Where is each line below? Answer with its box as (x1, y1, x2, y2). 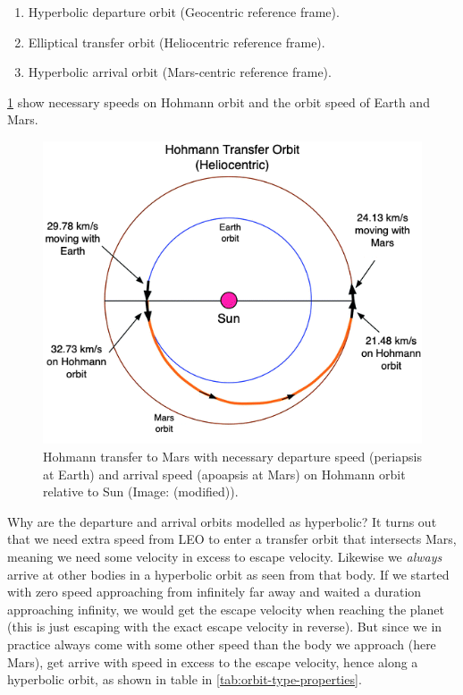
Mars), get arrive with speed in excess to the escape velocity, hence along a (7, 652, 418, 671)
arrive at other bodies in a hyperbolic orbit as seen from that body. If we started (7, 564, 450, 583)
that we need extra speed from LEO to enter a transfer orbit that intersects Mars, (7, 530, 457, 548)
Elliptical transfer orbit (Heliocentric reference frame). (28, 32, 325, 51)
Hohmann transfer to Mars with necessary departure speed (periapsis (43, 446, 422, 465)
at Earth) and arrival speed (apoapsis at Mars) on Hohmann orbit (43, 464, 406, 483)
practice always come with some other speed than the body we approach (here (7, 634, 436, 653)
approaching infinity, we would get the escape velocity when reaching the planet (7, 599, 444, 618)
